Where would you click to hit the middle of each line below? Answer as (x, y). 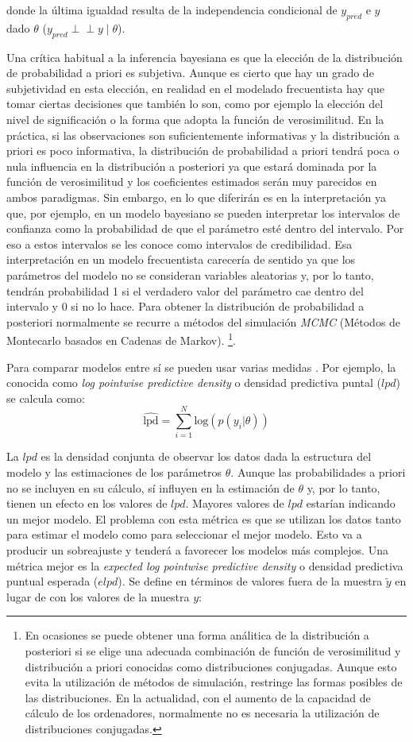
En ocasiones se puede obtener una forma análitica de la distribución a (197, 635)
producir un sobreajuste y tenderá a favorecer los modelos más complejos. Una (197, 550)
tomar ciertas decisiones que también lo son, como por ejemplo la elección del (195, 104)
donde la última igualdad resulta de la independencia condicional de (172, 10)
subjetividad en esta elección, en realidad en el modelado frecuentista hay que (195, 88)
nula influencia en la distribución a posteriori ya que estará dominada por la (192, 166)
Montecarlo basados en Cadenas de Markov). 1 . (121, 339)
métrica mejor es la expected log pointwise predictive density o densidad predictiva (205, 565)
